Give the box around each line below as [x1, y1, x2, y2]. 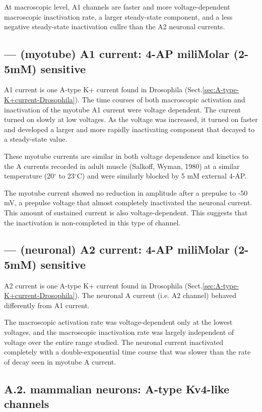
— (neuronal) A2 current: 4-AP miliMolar [4, 242, 230, 257]
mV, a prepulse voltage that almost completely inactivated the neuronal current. [4, 197, 252, 208]
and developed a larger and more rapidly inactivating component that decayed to [4, 124, 255, 134]
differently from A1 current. [4, 300, 90, 310]
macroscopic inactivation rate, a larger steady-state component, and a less [4, 11, 233, 22]
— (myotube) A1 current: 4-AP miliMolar [4, 46, 230, 62]
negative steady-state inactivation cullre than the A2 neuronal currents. [4, 21, 225, 32]
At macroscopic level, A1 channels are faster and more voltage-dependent [4, 2, 230, 12]
